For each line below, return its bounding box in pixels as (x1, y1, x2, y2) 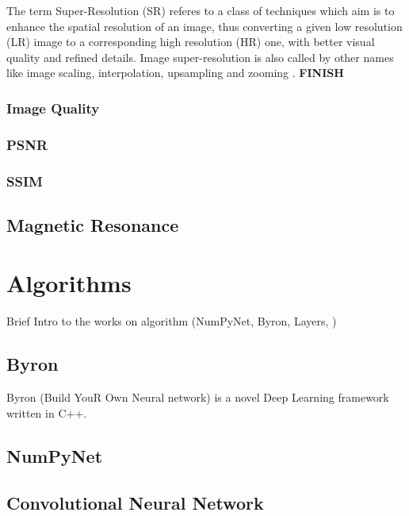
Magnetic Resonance (6, 212, 179, 237)
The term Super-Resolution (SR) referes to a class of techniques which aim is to (6, 2, 395, 18)
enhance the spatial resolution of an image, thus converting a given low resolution (6, 17, 403, 34)
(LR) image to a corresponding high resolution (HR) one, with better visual (6, 33, 375, 50)
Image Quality (6, 98, 100, 117)
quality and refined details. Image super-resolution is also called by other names (6, 48, 394, 65)
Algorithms (6, 267, 132, 299)
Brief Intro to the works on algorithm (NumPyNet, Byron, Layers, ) (6, 313, 337, 329)
